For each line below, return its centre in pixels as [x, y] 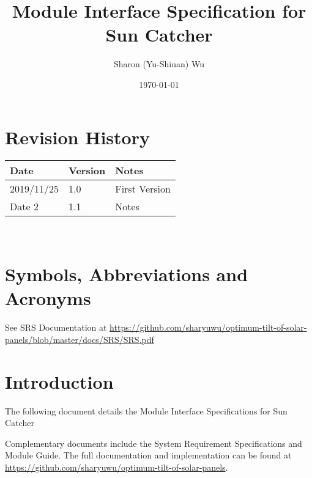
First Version [143, 189]
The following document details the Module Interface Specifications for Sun [146, 410]
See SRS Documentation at [56, 327]
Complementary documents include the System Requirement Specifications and [154, 443]
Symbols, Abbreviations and [127, 274]
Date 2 [24, 207]
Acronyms [48, 298]
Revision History [77, 137]
